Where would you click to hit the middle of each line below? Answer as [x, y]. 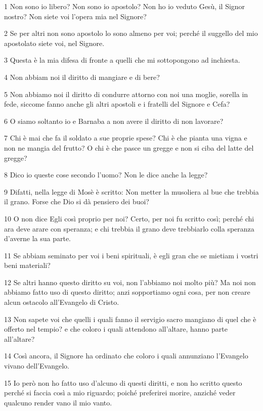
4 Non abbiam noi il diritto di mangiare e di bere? [82, 77]
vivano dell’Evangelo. [37, 366]
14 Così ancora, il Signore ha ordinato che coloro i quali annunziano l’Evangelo [126, 356]
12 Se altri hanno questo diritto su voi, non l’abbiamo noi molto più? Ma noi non [130, 282]
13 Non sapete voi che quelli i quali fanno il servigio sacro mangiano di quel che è [130, 319]
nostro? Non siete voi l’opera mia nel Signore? [75, 16]
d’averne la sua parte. [37, 238]
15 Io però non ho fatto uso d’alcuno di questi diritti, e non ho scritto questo [123, 382]
